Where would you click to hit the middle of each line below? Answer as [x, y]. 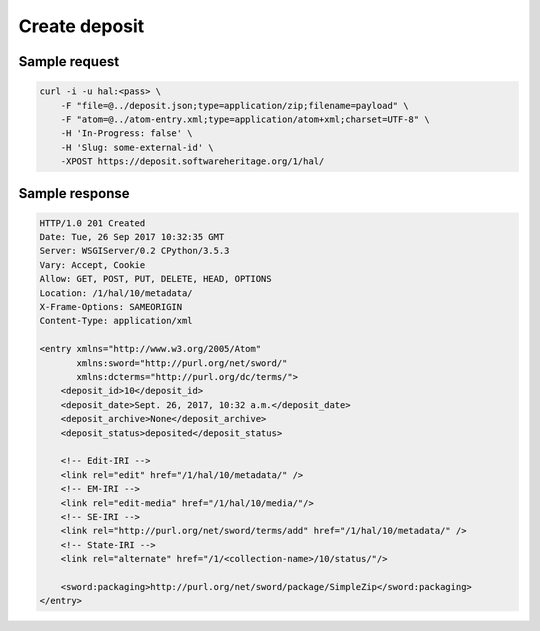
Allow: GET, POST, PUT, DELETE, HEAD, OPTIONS [155, 279]
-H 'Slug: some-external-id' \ [137, 147]
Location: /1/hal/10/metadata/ [116, 293]
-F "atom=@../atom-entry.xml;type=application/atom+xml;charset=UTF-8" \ [245, 119]
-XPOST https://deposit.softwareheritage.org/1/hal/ [192, 161]
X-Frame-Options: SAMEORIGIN [111, 307]
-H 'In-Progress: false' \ [127, 133]
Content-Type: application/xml [116, 321]
